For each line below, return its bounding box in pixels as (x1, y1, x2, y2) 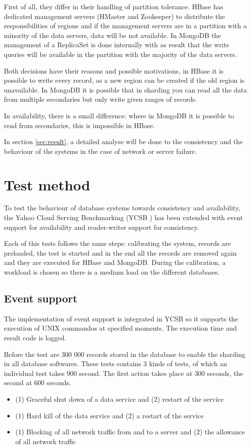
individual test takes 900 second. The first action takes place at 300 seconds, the (4, 368, 243, 378)
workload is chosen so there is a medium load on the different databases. (4, 267, 220, 277)
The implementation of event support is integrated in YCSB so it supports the (4, 313, 238, 323)
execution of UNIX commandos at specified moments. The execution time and (4, 323, 237, 333)
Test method (4, 174, 90, 194)
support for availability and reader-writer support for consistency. (4, 222, 199, 232)
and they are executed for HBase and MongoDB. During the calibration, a (4, 257, 226, 267)
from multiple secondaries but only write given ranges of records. (4, 94, 197, 104)
